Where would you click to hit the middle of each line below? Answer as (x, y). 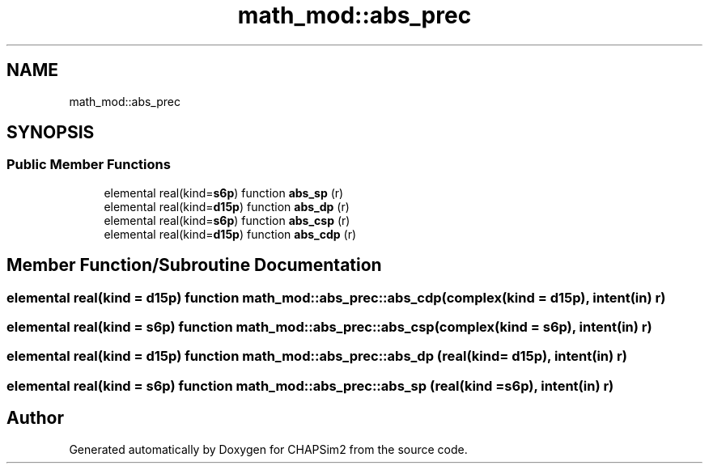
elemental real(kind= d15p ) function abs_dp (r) (227, 206)
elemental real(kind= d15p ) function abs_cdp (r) (230, 234)
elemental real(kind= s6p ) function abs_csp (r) (227, 220)
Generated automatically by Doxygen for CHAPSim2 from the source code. (268, 449)
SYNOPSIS (51, 133)
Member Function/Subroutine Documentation (194, 265)
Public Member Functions (89, 165)
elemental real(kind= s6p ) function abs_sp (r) (224, 193)
